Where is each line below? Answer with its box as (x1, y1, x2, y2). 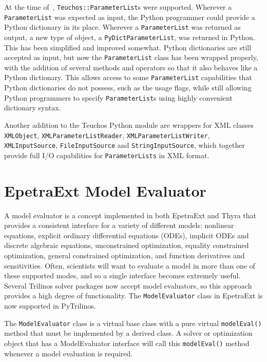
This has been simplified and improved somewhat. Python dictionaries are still (4, 42, 252, 52)
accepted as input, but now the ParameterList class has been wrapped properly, (4, 52, 258, 63)
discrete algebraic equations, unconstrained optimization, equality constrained (4, 240, 249, 251)
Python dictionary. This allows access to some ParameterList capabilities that (4, 72, 252, 83)
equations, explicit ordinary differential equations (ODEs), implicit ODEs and (4, 230, 249, 240)
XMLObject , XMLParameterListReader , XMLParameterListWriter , (4, 129, 210, 140)
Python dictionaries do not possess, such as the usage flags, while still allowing (4, 82, 252, 93)
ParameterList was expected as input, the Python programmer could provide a (4, 11, 255, 22)
